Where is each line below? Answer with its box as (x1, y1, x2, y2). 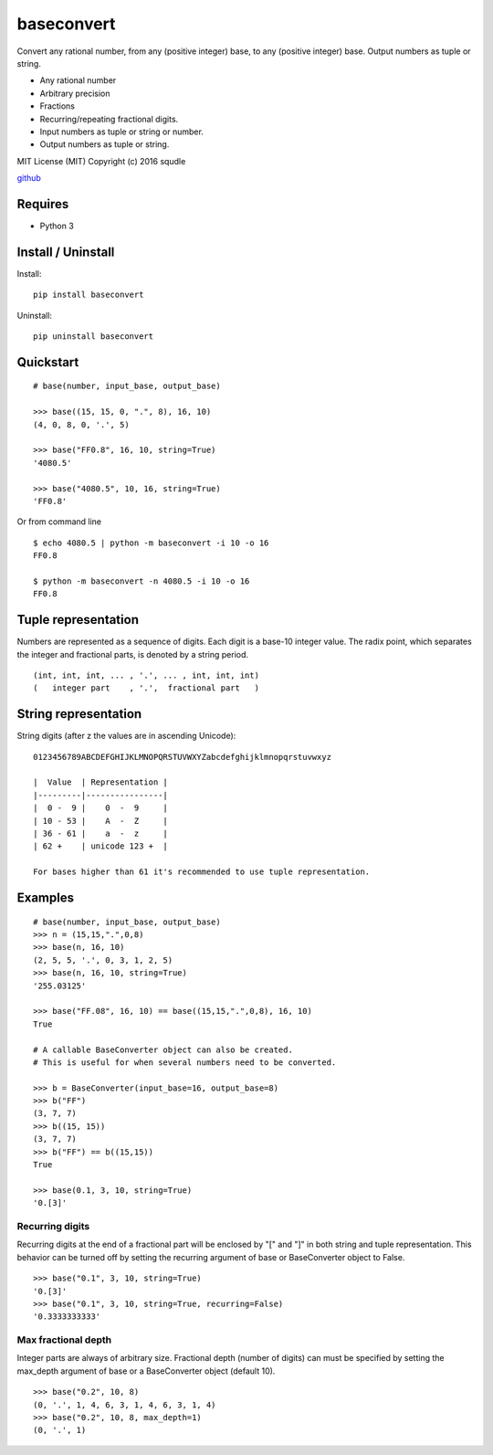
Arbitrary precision (39, 88, 110, 99)
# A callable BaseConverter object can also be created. (33, 1044, 294, 1055)
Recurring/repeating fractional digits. (39, 113, 179, 124)
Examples (16, 891, 75, 906)
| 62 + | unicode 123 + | (33, 841, 169, 851)
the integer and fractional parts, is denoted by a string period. (16, 648, 249, 659)
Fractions (39, 100, 76, 111)
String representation (16, 706, 142, 722)
